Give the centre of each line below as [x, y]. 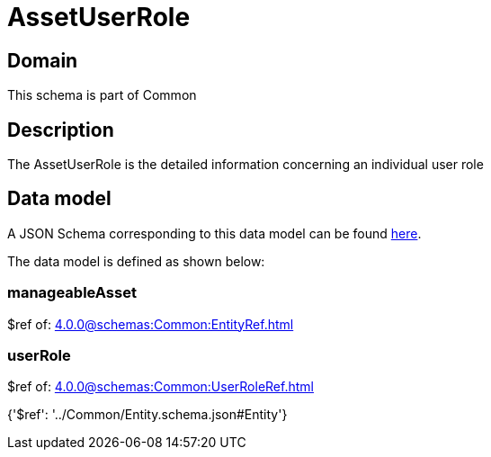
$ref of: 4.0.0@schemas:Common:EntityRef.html [151, 324]
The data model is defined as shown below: [136, 261]
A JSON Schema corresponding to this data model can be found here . [214, 233]
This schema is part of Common [102, 95]
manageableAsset [72, 293]
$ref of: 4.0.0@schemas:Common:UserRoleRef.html [161, 387]
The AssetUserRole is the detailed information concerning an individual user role [245, 165]
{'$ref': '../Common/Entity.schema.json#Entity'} [147, 415]
